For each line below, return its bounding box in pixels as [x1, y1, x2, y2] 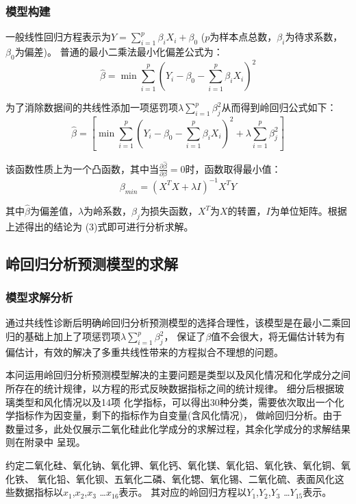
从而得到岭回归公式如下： [221, 100, 337, 115]
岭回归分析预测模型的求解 [5, 252, 178, 274]
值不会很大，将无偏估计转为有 [211, 329, 346, 343]
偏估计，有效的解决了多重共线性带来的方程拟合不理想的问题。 [5, 344, 283, 359]
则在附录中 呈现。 [5, 435, 86, 449]
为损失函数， [140, 204, 198, 218]
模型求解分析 [5, 289, 73, 306]
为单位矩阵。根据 [270, 204, 347, 218]
